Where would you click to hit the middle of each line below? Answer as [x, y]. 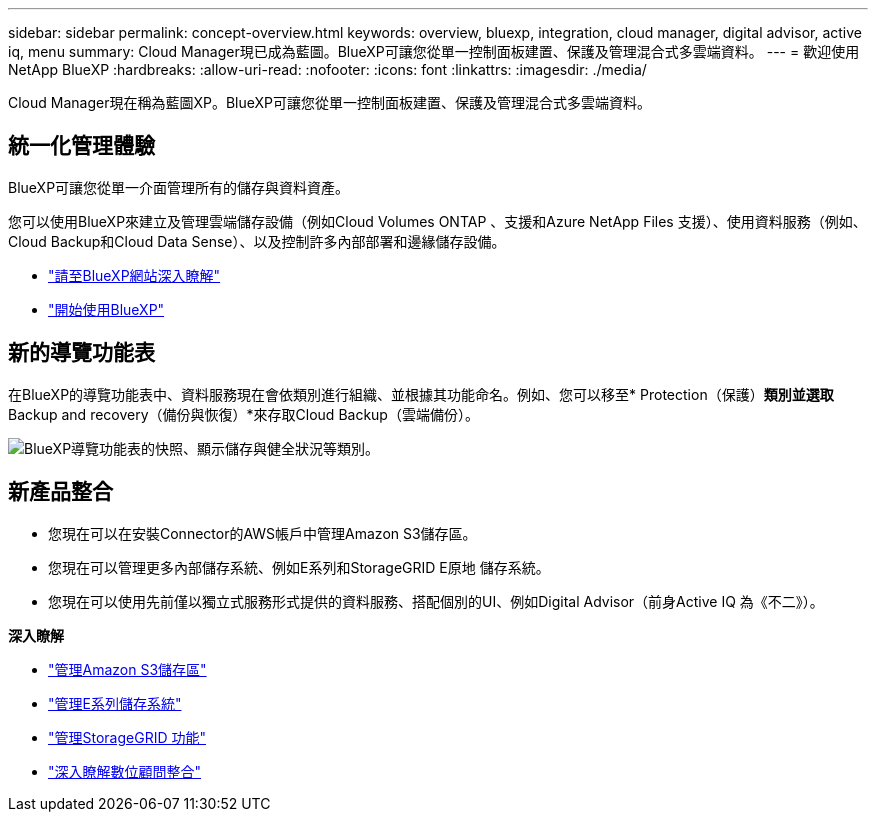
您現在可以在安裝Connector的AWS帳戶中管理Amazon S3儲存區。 [262, 533]
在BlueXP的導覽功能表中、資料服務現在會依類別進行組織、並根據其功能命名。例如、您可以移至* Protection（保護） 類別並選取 [421, 394]
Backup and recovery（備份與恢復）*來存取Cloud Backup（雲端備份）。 [243, 414]
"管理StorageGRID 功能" [127, 737]
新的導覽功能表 [81, 353]
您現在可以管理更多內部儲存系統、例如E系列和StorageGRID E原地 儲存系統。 [299, 567]
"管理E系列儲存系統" [115, 703]
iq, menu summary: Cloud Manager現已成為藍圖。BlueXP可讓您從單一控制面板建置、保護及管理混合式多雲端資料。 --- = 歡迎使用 [434, 51]
